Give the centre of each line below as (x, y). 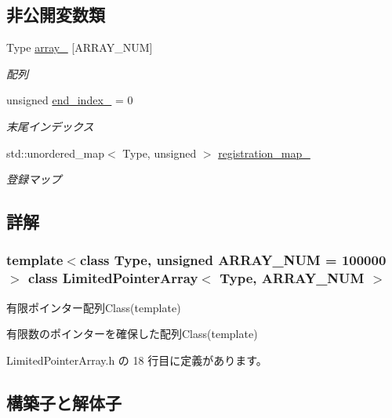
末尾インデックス (50, 126)
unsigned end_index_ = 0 (70, 100)
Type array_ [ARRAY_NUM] (80, 47)
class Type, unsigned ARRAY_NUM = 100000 (233, 260)
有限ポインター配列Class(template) (94, 307)
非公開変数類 (56, 15)
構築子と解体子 (64, 402)
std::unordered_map (56, 153)
